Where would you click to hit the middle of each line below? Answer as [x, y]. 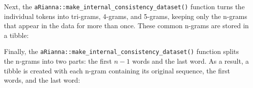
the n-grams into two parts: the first [58, 61]
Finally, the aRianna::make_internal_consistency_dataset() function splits [122, 51]
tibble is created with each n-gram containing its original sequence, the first [117, 70]
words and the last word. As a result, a [190, 61]
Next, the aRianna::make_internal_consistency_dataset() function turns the [124, 6]
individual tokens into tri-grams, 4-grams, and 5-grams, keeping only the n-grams [126, 16]
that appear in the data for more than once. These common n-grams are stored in [126, 26]
